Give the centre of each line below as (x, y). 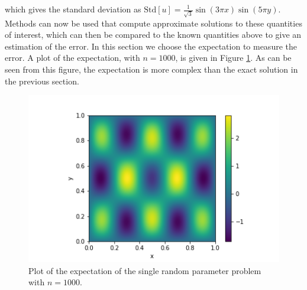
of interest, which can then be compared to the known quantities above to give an (153, 35)
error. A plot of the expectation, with (72, 58)
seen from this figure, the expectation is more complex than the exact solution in (151, 69)
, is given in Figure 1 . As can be (233, 58)
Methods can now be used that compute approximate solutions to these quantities (153, 23)
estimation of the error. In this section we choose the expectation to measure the (151, 46)
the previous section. (42, 81)
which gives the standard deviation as (73, 9)
